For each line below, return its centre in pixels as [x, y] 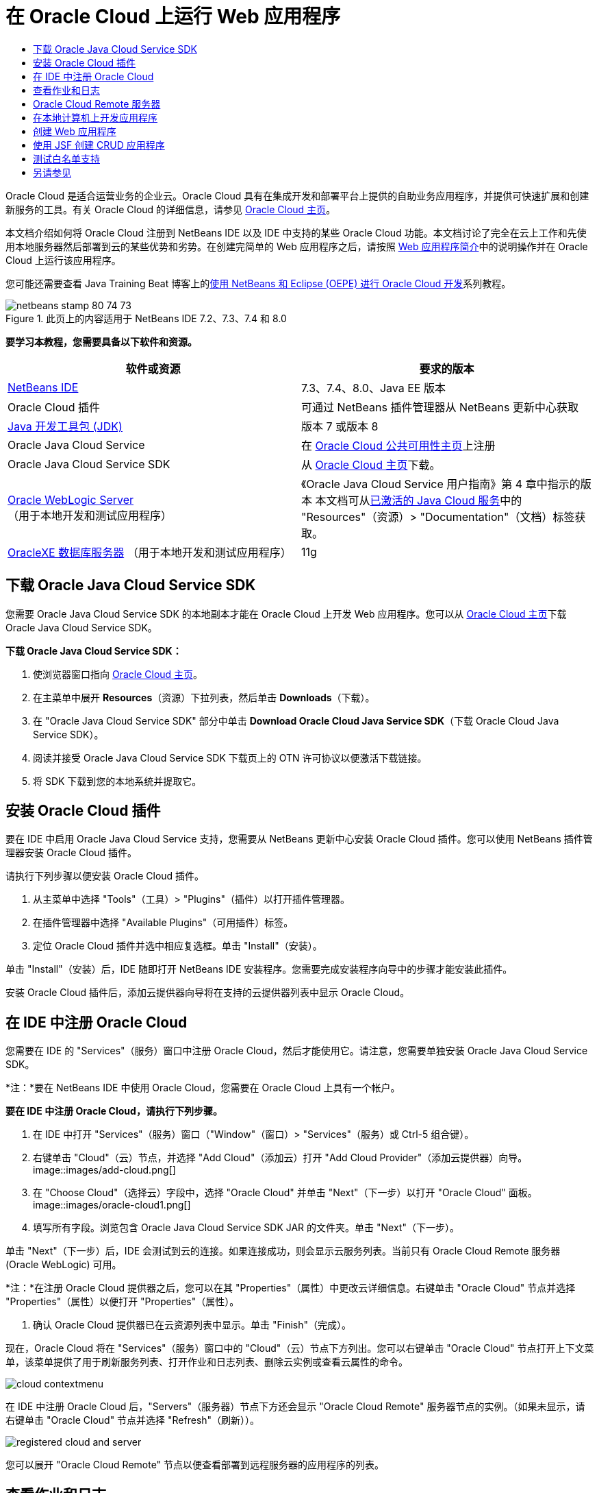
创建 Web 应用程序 [75, 131]
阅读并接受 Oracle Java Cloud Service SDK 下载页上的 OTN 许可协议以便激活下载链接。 [230, 757]
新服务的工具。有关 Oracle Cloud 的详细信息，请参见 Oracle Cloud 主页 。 [171, 209]
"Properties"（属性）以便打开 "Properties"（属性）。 [123, 1302]
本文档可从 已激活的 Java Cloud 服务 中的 [419, 500]
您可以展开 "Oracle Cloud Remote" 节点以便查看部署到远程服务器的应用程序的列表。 [195, 1465]
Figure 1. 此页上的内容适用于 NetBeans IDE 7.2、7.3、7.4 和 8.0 [146, 318]
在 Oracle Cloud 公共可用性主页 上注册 [398, 445]
